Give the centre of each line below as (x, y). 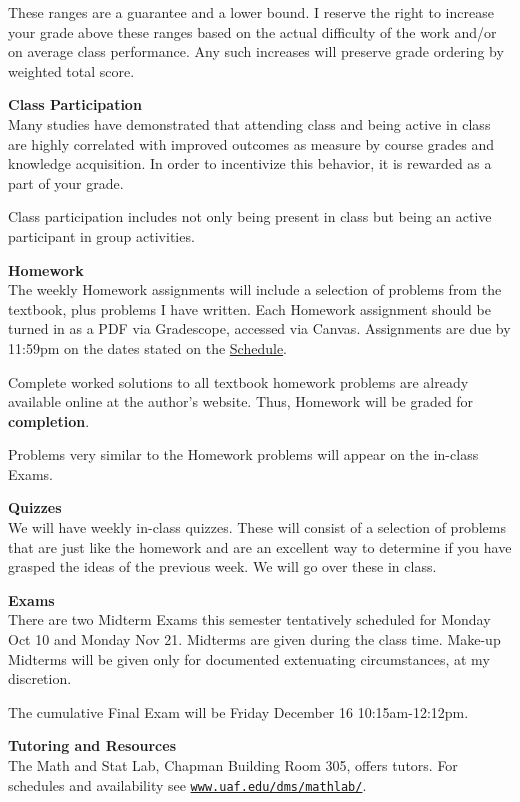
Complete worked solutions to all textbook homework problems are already (238, 381)
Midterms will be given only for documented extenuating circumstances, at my (249, 658)
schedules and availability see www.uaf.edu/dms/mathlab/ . (187, 784)
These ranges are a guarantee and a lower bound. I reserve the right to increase (251, 12)
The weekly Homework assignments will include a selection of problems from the (255, 289)
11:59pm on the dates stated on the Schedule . (148, 347)
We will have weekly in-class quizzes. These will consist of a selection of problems (257, 527)
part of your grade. (66, 182)
